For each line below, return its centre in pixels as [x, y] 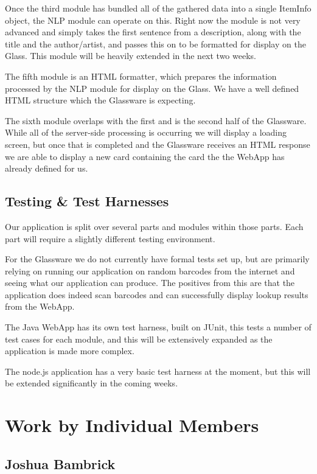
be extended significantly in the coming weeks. [92, 383]
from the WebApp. [40, 306]
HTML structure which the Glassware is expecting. [100, 100]
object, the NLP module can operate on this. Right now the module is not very [153, 20]
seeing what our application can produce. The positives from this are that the [150, 283]
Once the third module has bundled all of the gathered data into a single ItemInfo [158, 8]
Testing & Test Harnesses [87, 201]
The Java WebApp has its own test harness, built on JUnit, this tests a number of [158, 327]
